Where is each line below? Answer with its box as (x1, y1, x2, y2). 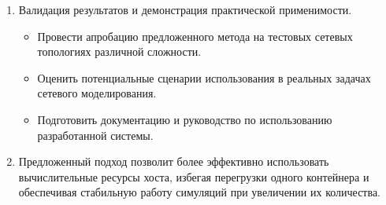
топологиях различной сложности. (37, 43, 202, 60)
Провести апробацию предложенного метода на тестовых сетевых (37, 27, 353, 44)
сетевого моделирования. (37, 85, 157, 101)
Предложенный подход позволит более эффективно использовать (18, 153, 329, 170)
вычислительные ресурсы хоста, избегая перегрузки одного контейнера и (18, 168, 369, 185)
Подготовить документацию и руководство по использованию (37, 111, 332, 127)
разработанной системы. (37, 126, 154, 143)
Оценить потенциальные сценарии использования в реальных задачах (37, 69, 371, 86)
